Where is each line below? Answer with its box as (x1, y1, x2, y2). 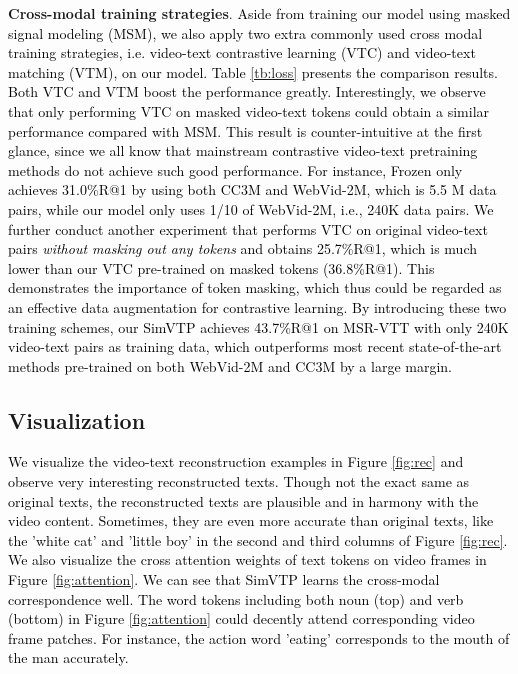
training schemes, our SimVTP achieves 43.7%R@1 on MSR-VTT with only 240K (8, 316, 509, 337)
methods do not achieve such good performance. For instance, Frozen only (8, 159, 463, 180)
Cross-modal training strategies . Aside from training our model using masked (8, 3, 511, 23)
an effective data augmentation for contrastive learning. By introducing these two (8, 296, 507, 317)
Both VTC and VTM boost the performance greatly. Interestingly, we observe (8, 81, 486, 102)
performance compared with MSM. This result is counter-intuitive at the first (8, 120, 483, 141)
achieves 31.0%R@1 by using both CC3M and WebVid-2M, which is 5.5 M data (8, 179, 497, 200)
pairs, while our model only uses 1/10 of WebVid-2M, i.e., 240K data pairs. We (8, 198, 494, 219)
